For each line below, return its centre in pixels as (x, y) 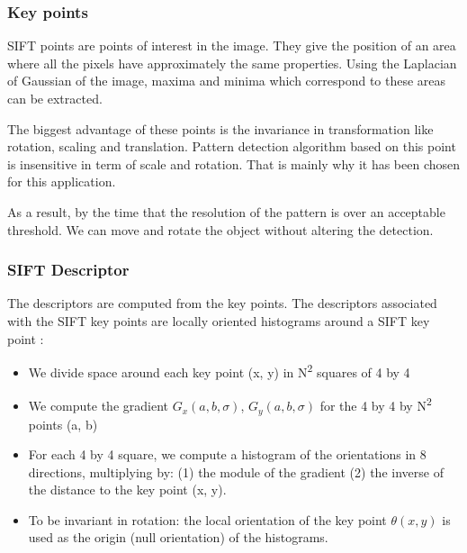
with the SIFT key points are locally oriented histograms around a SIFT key (219, 320)
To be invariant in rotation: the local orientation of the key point (207, 519)
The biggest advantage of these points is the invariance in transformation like (220, 128)
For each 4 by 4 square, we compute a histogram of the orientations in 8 (227, 454)
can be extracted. (55, 98)
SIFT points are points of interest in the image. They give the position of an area (232, 45)
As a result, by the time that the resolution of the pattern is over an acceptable (226, 211)
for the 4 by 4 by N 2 (376, 404)
